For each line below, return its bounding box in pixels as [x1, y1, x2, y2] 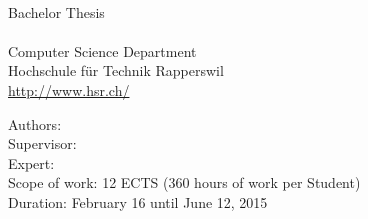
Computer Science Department [8, 40, 197, 61]
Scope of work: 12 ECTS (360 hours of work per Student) [8, 172, 361, 193]
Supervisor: [8, 133, 77, 154]
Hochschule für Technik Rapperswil [8, 60, 224, 81]
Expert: [8, 152, 55, 173]
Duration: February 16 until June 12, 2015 [8, 191, 268, 212]
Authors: [8, 113, 62, 134]
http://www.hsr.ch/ [8, 79, 130, 100]
